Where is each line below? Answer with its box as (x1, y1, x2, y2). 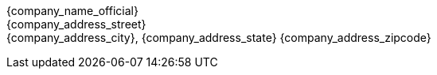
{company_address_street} (6, 17, 146, 31)
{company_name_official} (6, 4, 139, 17)
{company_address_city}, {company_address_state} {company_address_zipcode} (6, 31, 431, 44)
